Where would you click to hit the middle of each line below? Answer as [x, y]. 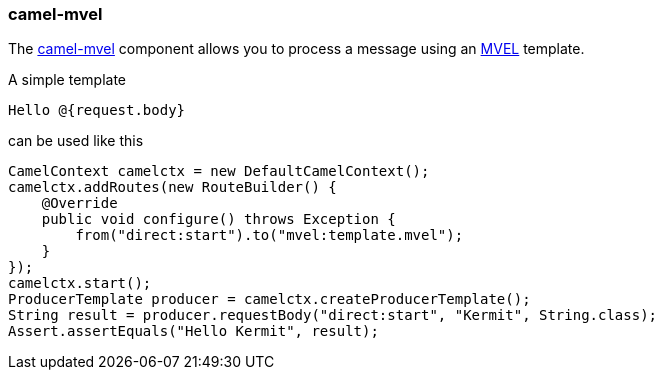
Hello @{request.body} [97, 110]
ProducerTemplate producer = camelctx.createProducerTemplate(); [269, 299]
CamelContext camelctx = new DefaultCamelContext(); [219, 171]
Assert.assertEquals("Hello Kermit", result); [193, 331]
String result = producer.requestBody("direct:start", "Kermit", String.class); [333, 315]
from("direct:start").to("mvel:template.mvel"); [269, 235]
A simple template [67, 80]
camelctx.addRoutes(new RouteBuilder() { [172, 187]
